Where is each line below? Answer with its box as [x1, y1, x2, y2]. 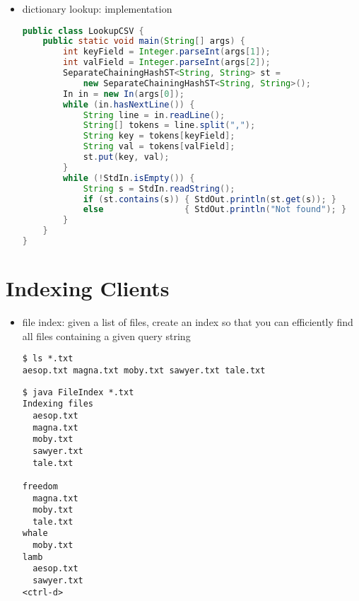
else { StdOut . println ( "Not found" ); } [83, 204, 347, 215]
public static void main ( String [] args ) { [42, 36, 245, 47]
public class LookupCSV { [22, 25, 144, 36]
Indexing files [22, 399, 94, 409]
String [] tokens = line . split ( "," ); [83, 120, 256, 131]
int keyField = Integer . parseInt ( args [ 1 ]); [63, 47, 271, 57]
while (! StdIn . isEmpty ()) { [63, 173, 195, 183]
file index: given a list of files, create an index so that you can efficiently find [22, 315, 353, 329]
